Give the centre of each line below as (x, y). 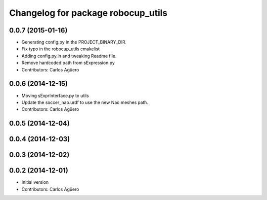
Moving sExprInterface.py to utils (55, 96)
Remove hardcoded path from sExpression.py (68, 63)
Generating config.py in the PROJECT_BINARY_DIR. (74, 42)
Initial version (35, 182)
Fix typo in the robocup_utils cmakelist (61, 49)
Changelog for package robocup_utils (88, 13)
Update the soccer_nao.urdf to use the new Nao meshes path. (85, 102)
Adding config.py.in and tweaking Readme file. (69, 56)
